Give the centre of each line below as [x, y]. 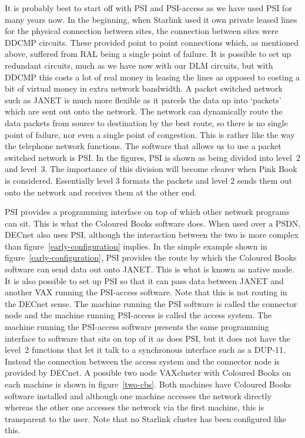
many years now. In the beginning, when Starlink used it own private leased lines [151, 19]
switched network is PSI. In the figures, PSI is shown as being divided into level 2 [152, 157]
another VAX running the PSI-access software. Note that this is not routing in [146, 292]
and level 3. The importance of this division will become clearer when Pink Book [151, 169]
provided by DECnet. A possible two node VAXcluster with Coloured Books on [148, 373]
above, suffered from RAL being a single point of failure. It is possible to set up [148, 54]
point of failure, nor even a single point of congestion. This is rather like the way [150, 134]
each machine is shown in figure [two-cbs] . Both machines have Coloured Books [148, 384]
